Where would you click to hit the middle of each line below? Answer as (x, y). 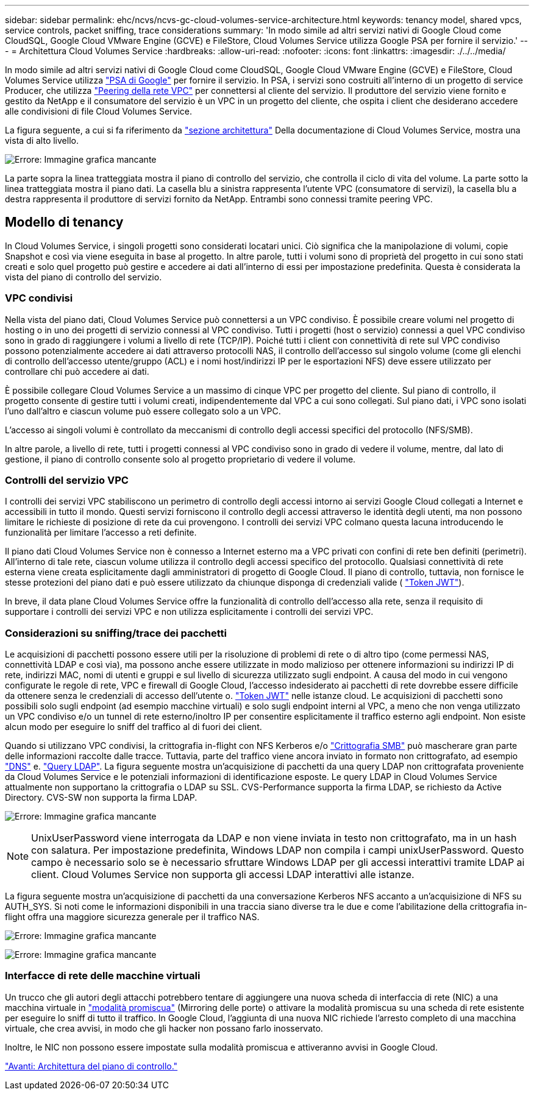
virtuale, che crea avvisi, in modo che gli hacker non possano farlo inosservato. (164, 1028)
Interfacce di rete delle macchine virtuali (103, 976)
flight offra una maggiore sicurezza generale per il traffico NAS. (132, 917)
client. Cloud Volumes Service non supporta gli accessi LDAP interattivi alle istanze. (223, 875)
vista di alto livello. (42, 140)
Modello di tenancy (64, 222)
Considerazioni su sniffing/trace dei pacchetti (116, 633)
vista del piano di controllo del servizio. (84, 277)
